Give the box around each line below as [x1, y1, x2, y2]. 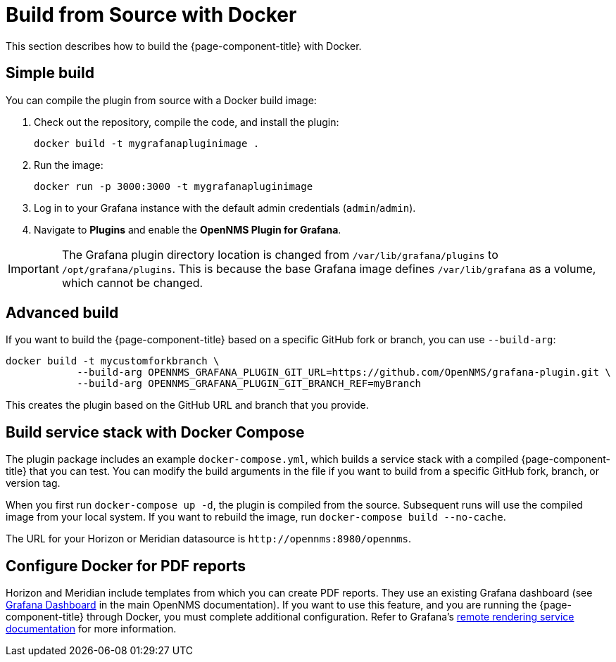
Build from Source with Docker [6, 3, 297, 27]
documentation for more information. [6, 623, 177, 635]
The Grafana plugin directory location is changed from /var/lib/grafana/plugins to [61, 247, 498, 262]
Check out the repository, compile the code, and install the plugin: [34, 115, 339, 128]
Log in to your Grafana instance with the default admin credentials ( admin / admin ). [34, 201, 416, 214]
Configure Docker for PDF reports [6, 556, 246, 575]
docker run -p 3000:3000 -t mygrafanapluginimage [34, 180, 313, 192]
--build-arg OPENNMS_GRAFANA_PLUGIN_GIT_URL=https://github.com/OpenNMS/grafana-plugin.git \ [77, 367, 611, 378]
